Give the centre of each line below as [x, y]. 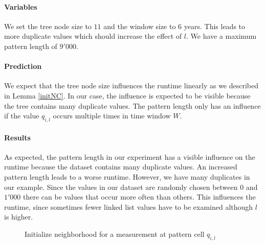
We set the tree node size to [48, 26]
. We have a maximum [222, 36]
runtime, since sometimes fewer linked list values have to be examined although [129, 206]
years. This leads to [215, 26]
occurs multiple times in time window [112, 116]
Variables [21, 6]
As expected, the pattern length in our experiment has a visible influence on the [130, 156]
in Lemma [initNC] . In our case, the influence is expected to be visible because [127, 95]
